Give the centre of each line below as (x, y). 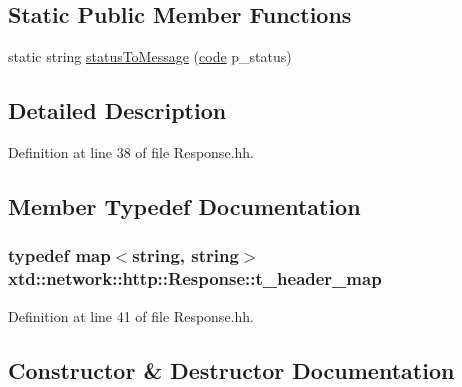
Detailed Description (117, 110)
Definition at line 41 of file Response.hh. (131, 315)
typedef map (59, 255)
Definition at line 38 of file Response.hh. (131, 152)
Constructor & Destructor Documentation (231, 369)
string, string (185, 255)
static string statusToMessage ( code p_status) (150, 56)
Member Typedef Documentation (184, 205)
